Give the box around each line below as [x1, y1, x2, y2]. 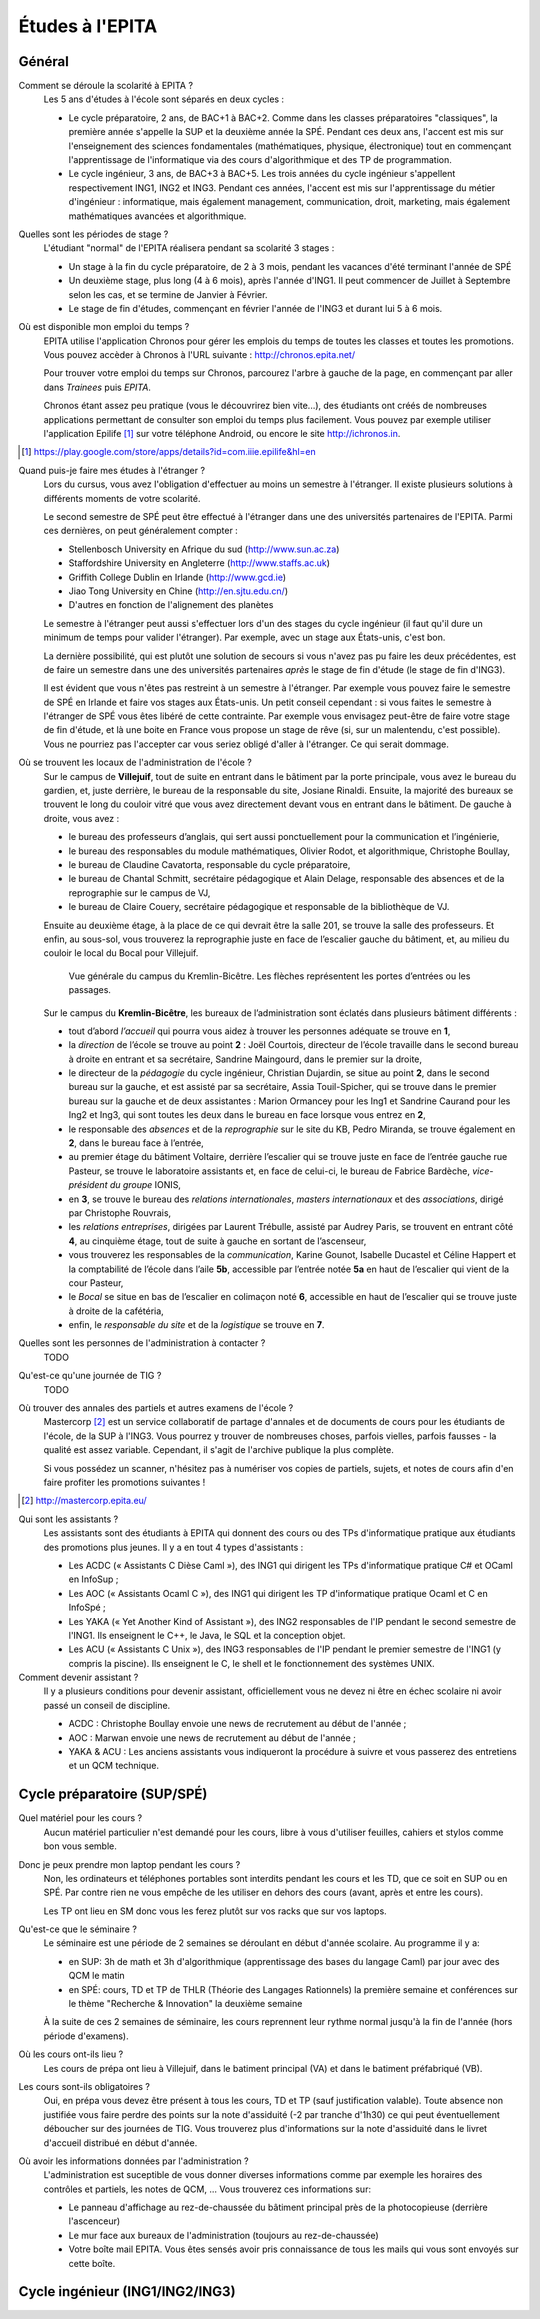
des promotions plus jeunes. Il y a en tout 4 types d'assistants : [43, 1541, 304, 1553]
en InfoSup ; [68, 1573, 119, 1585]
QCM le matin [68, 1970, 125, 1982]
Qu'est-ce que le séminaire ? [18, 1923, 137, 1935]
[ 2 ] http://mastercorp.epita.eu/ [21, 1495, 147, 1507]
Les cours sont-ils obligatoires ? [18, 2080, 150, 2092]
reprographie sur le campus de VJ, [68, 886, 211, 899]
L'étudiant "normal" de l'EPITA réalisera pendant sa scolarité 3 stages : [43, 242, 335, 254]
